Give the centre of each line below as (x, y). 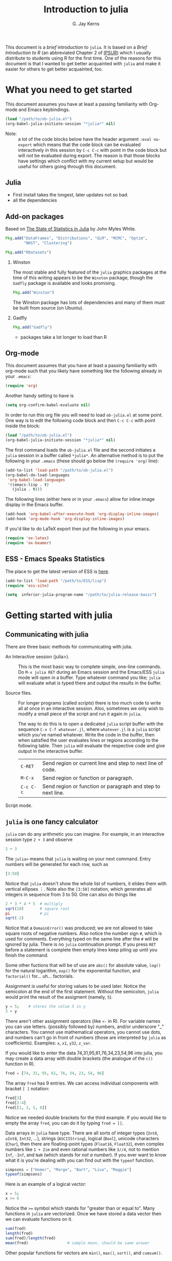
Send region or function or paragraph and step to (101, 786)
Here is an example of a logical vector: (46, 1184)
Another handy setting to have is (40, 396)
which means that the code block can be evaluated (87, 145)
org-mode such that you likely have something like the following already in (84, 371)
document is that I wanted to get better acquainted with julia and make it (83, 63)
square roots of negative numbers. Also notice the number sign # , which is (84, 933)
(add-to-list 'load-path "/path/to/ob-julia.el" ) (59, 470)
